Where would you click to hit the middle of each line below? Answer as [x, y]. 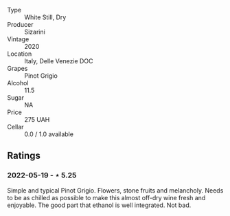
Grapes [18, 68]
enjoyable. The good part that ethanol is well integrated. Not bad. [99, 205]
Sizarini [35, 32]
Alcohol [18, 83]
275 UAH [37, 119]
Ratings [24, 156]
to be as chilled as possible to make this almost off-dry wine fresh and [106, 197]
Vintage [18, 39]
